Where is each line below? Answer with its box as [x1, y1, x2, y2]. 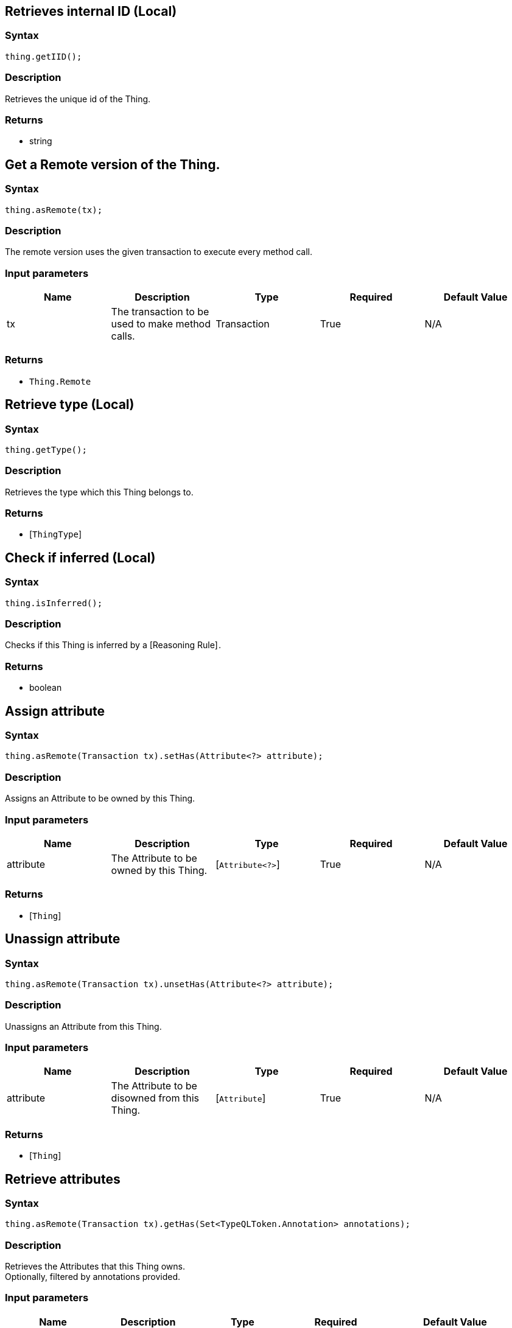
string [29, 136, 52, 147]
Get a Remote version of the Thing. [5, 156, 220, 172]
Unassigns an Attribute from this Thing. [5, 1021, 162, 1032]
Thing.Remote [29, 376, 91, 386]
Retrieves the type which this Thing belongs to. [5, 486, 194, 497]
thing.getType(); [5, 444, 87, 455]
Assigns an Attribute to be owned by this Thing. [5, 793, 195, 804]
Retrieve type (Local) [5, 397, 135, 413]
